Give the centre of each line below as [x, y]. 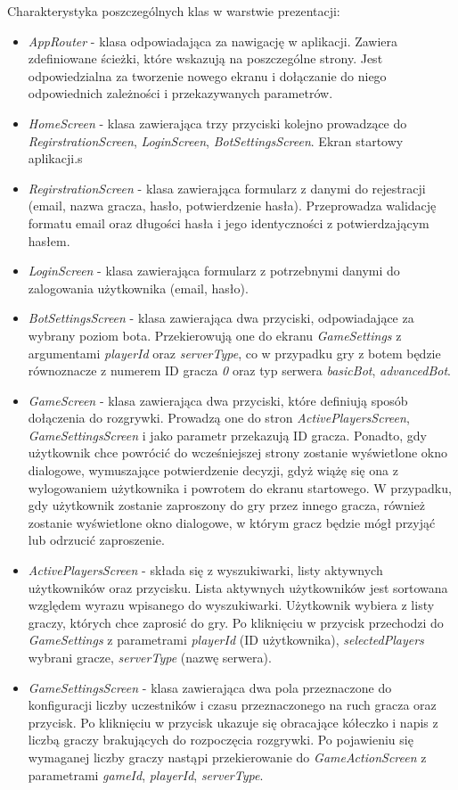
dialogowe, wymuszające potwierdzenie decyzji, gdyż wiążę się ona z [213, 470]
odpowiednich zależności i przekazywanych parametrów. [180, 93]
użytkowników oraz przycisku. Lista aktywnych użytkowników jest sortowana [238, 587]
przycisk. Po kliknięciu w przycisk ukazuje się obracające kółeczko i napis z [233, 722]
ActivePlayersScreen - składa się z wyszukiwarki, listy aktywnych [205, 570]
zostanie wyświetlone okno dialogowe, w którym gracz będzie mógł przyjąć [232, 522]
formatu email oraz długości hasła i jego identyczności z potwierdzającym [229, 222]
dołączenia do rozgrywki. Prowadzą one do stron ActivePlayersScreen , [219, 418]
